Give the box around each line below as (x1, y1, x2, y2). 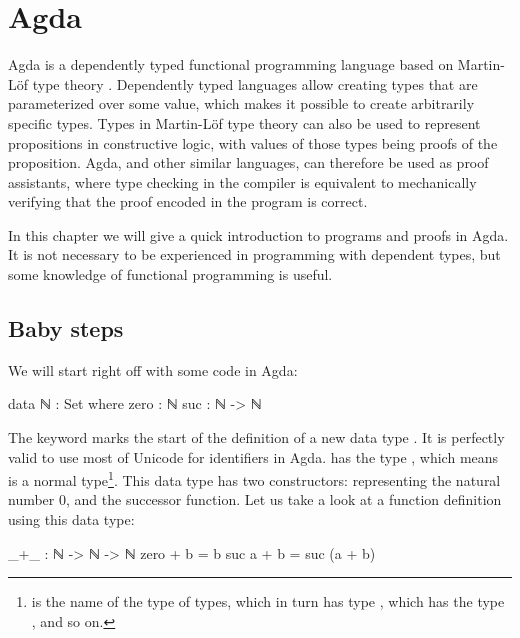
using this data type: (8, 509, 135, 530)
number (8, 489, 55, 510)
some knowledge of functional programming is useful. (8, 264, 333, 285)
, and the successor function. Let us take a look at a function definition (66, 489, 502, 510)
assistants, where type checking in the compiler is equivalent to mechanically (8, 171, 477, 192)
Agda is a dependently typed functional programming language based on (8, 54, 454, 75)
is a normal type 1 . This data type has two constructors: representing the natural (8, 467, 501, 490)
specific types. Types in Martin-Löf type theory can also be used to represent (8, 112, 481, 133)
